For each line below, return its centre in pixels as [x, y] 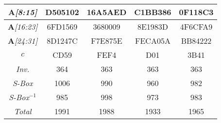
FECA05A [153, 41]
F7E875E [107, 41]
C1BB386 [153, 12]
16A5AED [107, 12]
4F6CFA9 [196, 26]
